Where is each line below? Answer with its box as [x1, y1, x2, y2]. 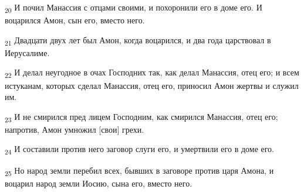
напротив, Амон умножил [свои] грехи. [5, 123, 144, 135]
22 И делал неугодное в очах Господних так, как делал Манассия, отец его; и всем [5, 66, 299, 80]
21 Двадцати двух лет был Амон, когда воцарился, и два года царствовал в [5, 33, 271, 47]
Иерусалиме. [5, 46, 50, 58]
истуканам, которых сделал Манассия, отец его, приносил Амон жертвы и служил [5, 79, 299, 91]
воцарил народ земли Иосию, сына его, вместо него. [5, 177, 192, 189]
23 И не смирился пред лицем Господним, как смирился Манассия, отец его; [5, 110, 278, 124]
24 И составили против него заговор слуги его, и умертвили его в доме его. [5, 143, 275, 157]
